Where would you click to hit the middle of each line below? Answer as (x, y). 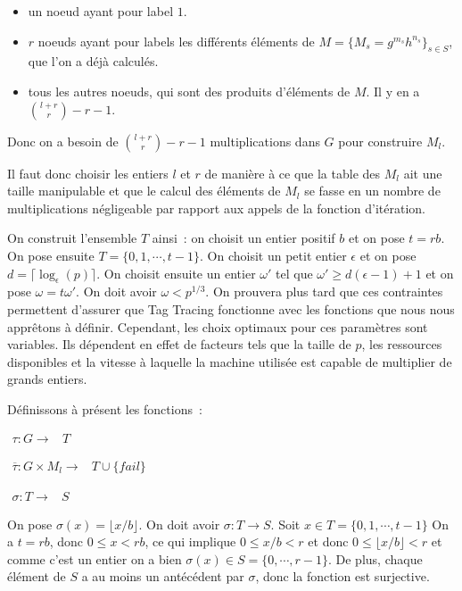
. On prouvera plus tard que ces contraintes (324, 291)
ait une (423, 173)
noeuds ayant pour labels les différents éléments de (176, 41)
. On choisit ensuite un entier (176, 273)
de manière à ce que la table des (293, 173)
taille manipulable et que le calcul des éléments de (144, 191)
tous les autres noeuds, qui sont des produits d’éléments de (189, 91)
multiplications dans (265, 141)
